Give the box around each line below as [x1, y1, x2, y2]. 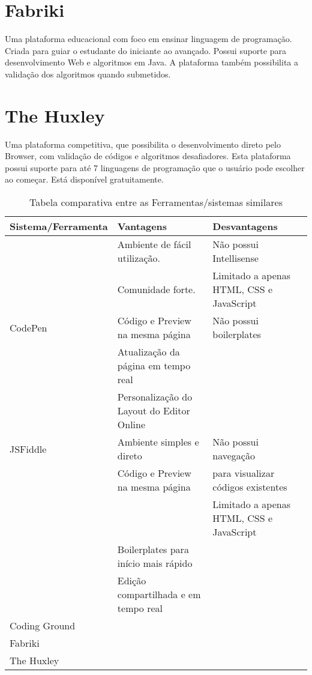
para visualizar [212, 466, 275, 480]
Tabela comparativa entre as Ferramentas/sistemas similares [29, 195, 283, 209]
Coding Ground [10, 619, 76, 632]
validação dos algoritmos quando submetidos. [5, 67, 171, 80]
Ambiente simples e [117, 435, 199, 449]
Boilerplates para [117, 542, 189, 556]
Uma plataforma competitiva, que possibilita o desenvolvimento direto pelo [5, 138, 281, 150]
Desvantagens [212, 219, 278, 233]
